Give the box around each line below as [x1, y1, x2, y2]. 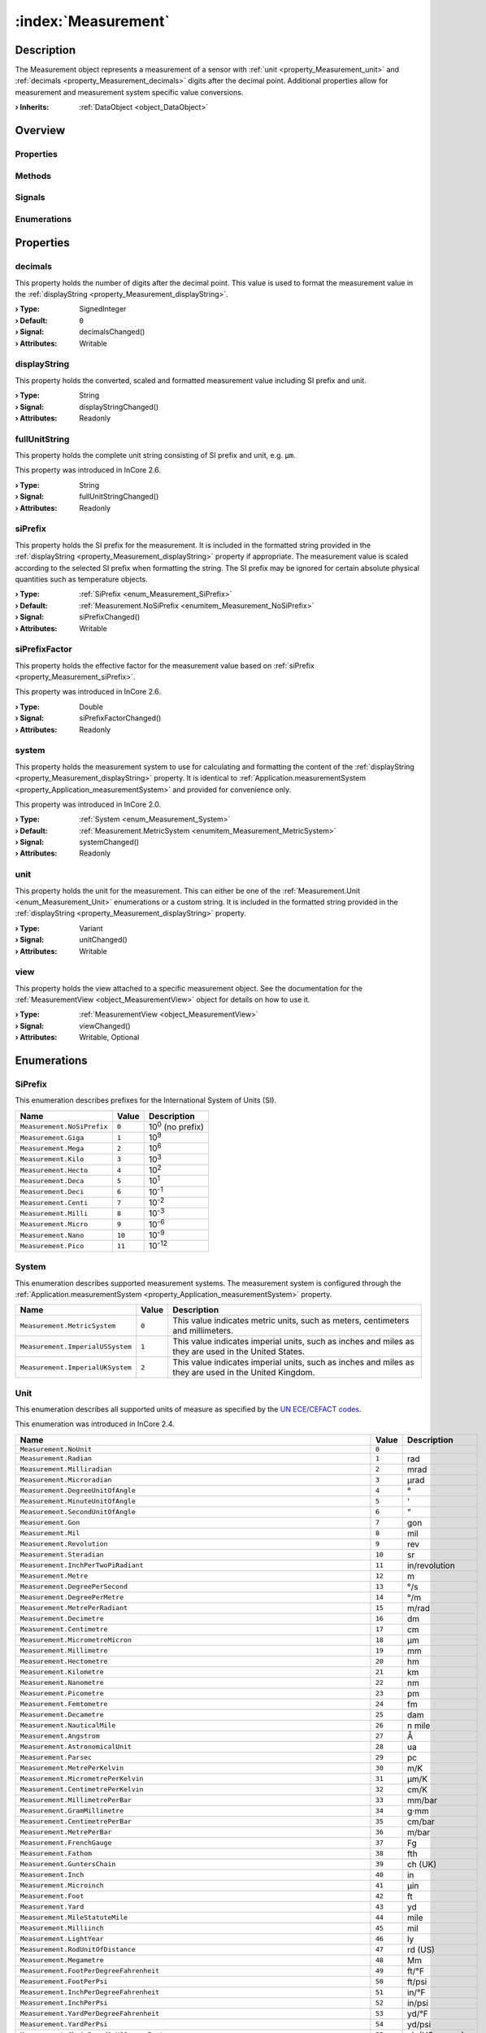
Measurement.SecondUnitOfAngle [20, 1508, 136, 1517]
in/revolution [406, 1560, 455, 1571]
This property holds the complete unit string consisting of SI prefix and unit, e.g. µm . [15, 451, 296, 460]
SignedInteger [79, 304, 127, 314]
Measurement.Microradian [20, 1476, 112, 1484]
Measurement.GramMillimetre [20, 1806, 124, 1815]
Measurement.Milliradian [20, 1465, 112, 1474]
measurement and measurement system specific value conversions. [15, 87, 244, 97]
